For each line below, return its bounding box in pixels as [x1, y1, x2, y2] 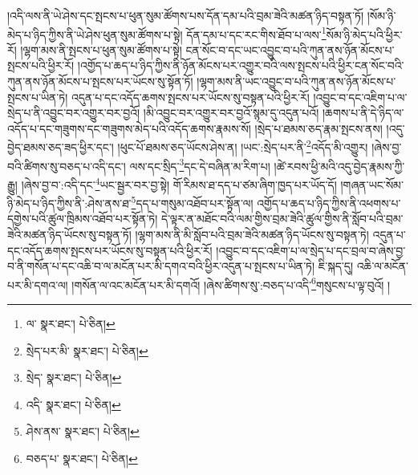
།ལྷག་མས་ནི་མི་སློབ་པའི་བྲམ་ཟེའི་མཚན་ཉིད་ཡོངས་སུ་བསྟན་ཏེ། [135, 226, 369, 242]
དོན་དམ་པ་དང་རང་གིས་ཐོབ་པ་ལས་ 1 [186, 23, 327, 43]
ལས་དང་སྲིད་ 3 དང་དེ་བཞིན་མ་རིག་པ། [129, 155, 270, 174]
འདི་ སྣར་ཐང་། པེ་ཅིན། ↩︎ [26, 396, 121, 412]
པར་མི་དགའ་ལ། [7, 276, 68, 293]
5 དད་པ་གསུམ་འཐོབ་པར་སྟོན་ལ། [131, 193, 254, 211]
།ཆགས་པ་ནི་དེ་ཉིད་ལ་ [322, 104, 404, 121]
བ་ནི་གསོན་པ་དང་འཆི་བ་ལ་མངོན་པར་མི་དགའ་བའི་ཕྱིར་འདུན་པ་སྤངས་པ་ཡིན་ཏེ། [7, 258, 315, 274]
